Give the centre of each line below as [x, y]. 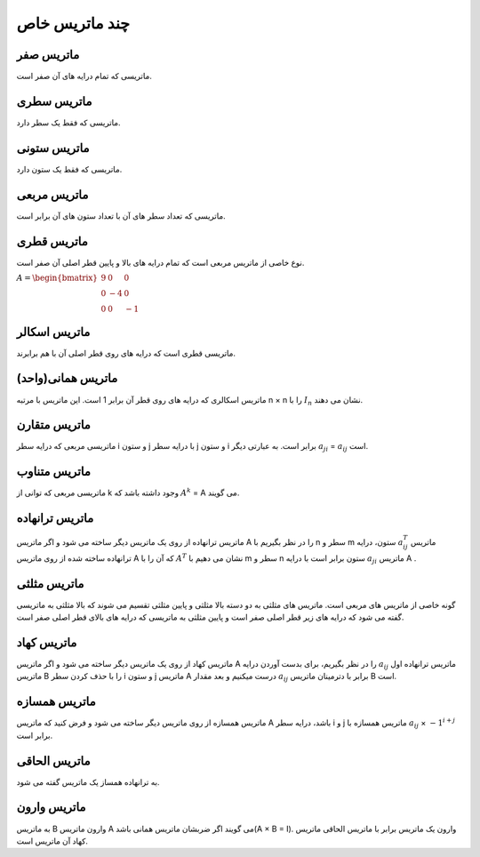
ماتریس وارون [51, 808]
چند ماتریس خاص [73, 23]
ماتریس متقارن [53, 425]
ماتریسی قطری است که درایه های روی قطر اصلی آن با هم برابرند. [126, 353]
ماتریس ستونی [53, 148]
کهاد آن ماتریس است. [52, 841]
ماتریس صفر [48, 55]
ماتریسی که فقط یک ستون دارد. [69, 169]
